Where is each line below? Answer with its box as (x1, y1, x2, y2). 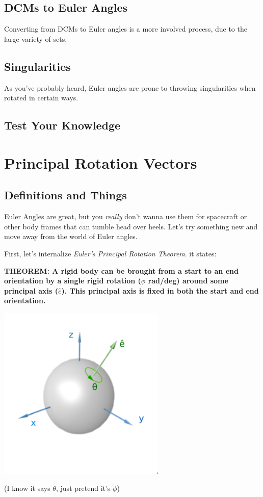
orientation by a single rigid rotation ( (4, 275, 141, 286)
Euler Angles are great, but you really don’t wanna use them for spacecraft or (4, 211, 247, 222)
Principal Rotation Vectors (4, 152, 197, 173)
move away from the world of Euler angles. (4, 231, 138, 242)
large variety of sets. (4, 33, 67, 44)
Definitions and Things (4, 187, 127, 203)
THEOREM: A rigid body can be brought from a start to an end (4, 265, 239, 276)
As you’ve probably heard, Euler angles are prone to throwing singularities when (4, 82, 256, 93)
